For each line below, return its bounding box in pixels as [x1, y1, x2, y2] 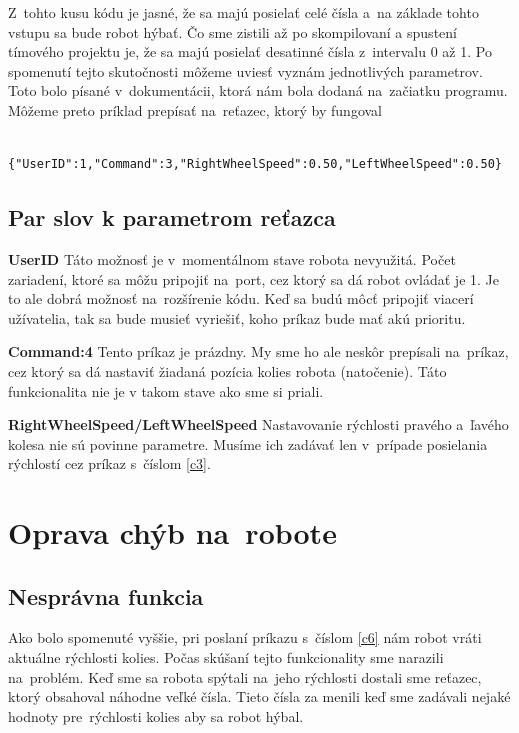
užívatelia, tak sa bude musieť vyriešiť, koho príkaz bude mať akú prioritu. [8, 307, 466, 328]
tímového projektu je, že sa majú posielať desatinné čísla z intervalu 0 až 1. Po [8, 41, 492, 62]
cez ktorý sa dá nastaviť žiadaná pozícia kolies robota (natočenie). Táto [8, 360, 447, 381]
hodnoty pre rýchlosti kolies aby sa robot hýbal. [8, 705, 304, 726]
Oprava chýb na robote [8, 512, 337, 553]
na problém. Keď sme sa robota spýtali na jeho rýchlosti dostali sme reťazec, [8, 666, 482, 687]
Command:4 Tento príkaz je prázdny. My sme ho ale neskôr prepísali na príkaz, [8, 341, 509, 362]
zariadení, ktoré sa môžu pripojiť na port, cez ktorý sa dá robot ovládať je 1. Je [8, 268, 499, 289]
